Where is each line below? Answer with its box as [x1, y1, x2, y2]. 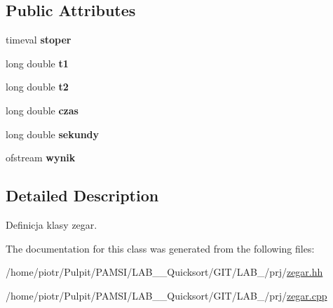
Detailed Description [6, 185, 159, 206]
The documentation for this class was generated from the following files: [6, 241, 315, 255]
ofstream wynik [6, 150, 76, 165]
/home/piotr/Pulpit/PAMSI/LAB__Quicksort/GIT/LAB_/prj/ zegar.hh [6, 265, 323, 279]
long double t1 [6, 55, 69, 70]
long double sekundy [6, 126, 100, 141]
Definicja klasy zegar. [6, 217, 97, 232]
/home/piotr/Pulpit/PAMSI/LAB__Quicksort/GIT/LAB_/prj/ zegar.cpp [6, 288, 327, 302]
